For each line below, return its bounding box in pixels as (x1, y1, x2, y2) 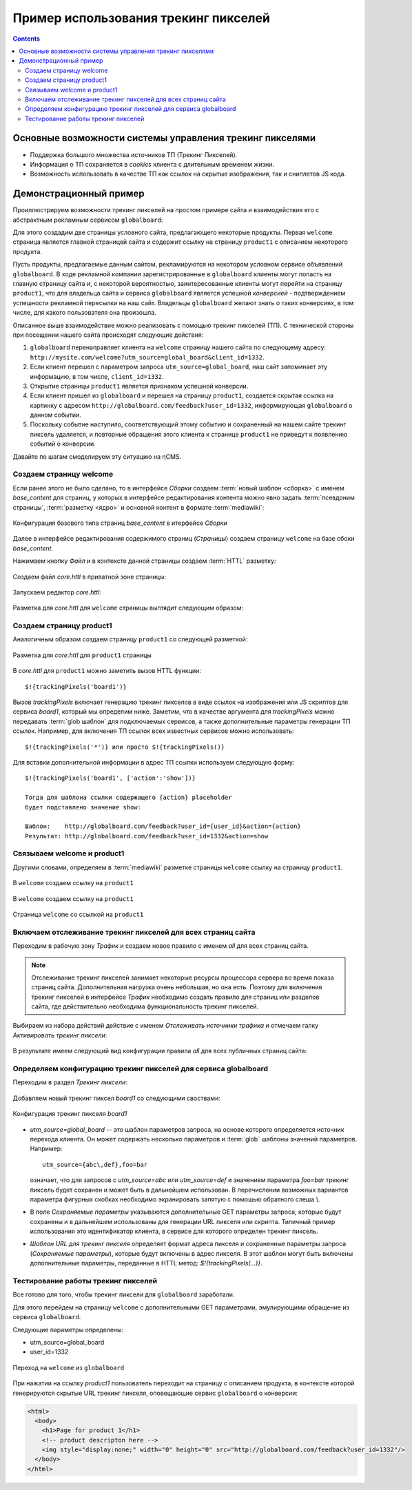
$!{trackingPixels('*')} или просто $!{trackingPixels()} (25, 743, 225, 751)
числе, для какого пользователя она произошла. (12, 309, 156, 317)
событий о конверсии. (30, 439, 96, 448)
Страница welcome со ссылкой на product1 (12, 910, 144, 918)
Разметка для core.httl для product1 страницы (12, 651, 152, 659)
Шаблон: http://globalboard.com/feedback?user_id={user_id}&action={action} (25, 822, 301, 830)
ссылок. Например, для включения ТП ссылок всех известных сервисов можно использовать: (12, 727, 294, 735)
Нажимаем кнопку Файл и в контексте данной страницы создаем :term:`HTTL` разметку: (12, 557, 276, 565)
